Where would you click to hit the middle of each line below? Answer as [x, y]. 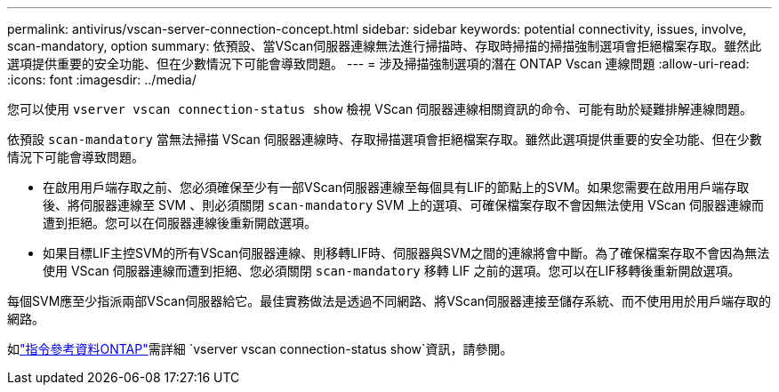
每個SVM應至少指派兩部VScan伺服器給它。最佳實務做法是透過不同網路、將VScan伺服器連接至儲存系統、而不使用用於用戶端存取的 [389, 301]
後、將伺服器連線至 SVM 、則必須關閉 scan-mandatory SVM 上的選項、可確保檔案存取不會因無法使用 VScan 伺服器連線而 [404, 205]
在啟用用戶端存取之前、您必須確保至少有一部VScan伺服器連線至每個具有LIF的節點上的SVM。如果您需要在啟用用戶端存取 [396, 187]
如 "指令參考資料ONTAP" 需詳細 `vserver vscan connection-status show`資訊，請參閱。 [260, 349]
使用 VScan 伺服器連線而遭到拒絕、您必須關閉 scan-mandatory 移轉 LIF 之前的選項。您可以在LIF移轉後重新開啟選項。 [392, 271]
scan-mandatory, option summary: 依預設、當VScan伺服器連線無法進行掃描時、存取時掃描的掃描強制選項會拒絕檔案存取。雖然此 [385, 46]
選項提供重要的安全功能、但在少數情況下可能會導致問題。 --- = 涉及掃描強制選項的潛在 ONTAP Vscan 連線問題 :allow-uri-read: [378, 64]
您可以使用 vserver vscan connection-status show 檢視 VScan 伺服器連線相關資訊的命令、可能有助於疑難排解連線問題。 [380, 109]
